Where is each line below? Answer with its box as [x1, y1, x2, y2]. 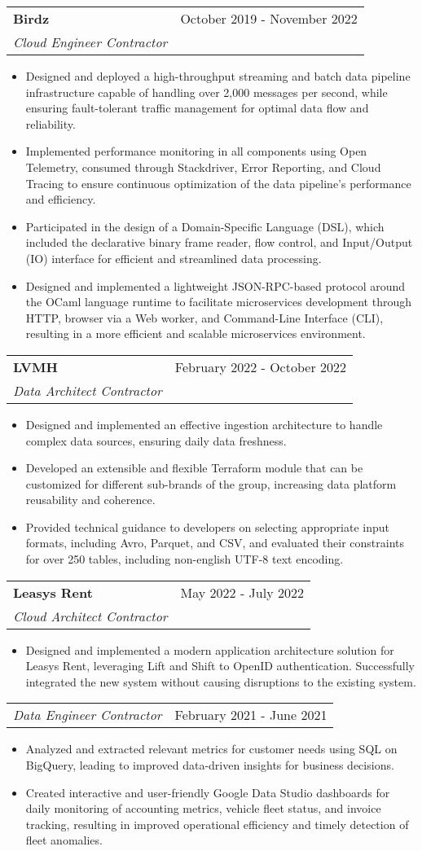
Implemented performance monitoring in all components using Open [25, 143, 367, 160]
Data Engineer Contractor [13, 705, 162, 725]
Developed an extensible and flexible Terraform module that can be [25, 459, 363, 476]
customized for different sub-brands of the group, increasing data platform [25, 475, 397, 492]
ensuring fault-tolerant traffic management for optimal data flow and [25, 99, 369, 116]
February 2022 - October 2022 [174, 357, 346, 376]
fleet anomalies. [25, 831, 103, 849]
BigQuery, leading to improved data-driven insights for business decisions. [25, 757, 394, 774]
